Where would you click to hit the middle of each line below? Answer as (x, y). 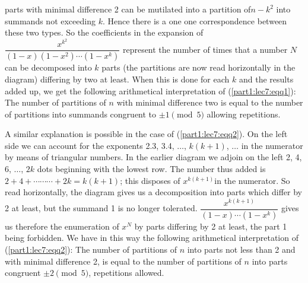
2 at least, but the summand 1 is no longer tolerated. (101, 208)
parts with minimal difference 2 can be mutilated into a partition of (128, 9)
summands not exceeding (50, 20)
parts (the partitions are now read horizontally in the (199, 67)
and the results (266, 79)
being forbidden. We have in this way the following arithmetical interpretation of (152, 238)
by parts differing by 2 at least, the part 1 (211, 226)
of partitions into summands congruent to (81, 114)
